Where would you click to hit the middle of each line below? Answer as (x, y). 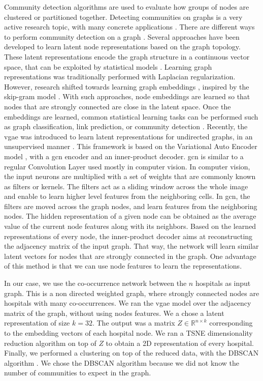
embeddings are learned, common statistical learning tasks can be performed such (131, 116)
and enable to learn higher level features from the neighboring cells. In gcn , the (127, 196)
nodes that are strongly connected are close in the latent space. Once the (118, 106)
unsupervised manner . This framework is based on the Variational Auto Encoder (131, 146)
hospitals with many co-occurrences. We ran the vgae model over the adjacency (128, 303)
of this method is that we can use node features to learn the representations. (123, 266)
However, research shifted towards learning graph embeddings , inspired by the (127, 86)
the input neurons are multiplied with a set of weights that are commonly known (130, 176)
